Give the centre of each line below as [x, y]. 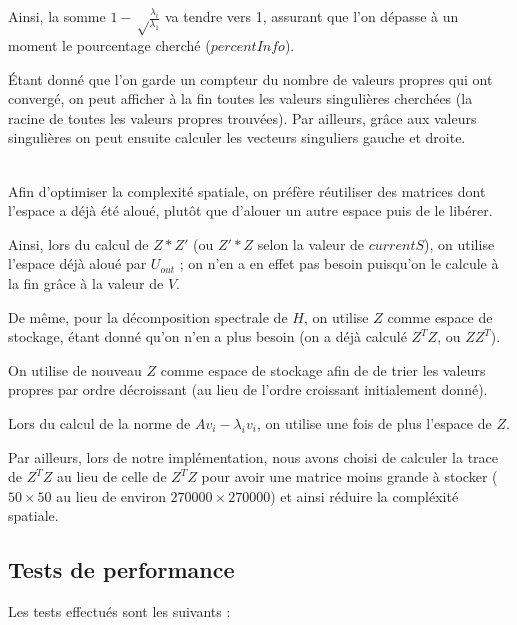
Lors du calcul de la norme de [99, 422]
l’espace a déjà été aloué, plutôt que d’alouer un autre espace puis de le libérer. [250, 210]
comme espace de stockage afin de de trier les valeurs [323, 369]
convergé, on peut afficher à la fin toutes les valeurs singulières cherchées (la [240, 98]
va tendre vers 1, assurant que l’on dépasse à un [311, 16]
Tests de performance [121, 569]
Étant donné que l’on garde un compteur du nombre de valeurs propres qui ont [250, 78]
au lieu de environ [111, 495]
